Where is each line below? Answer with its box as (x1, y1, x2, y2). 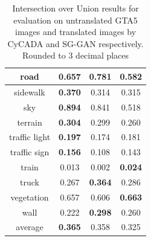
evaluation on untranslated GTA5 (13, 13, 138, 26)
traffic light (9, 130, 51, 143)
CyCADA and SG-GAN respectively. (7, 37, 144, 50)
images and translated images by (14, 25, 137, 38)
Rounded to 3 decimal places (22, 49, 129, 62)
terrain (17, 115, 42, 128)
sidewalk (14, 85, 45, 98)
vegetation (10, 190, 49, 203)
